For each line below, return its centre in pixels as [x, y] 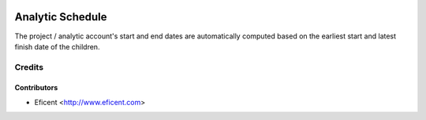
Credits [29, 67]
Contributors [36, 88]
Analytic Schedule [61, 17]
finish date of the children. [57, 46]
